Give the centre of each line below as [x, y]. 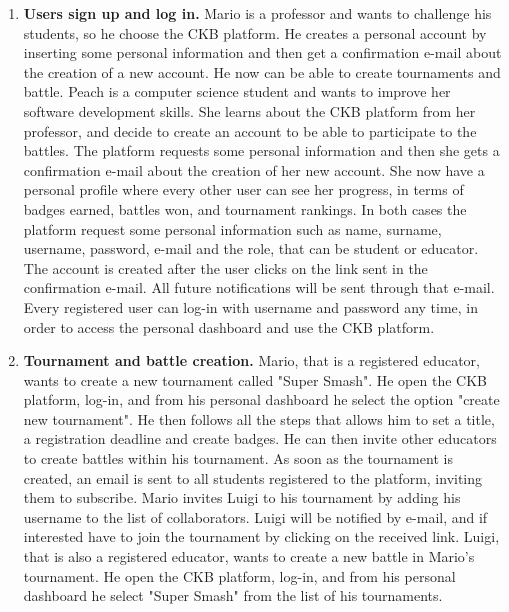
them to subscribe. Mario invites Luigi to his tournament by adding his [242, 497]
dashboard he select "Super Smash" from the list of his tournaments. [233, 595]
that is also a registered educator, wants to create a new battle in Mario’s [249, 556]
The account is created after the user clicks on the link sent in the [225, 267]
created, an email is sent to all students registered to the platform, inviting [253, 477]
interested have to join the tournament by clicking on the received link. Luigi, [261, 536]
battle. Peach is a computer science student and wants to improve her [237, 91]
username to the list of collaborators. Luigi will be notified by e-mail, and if [255, 516]
